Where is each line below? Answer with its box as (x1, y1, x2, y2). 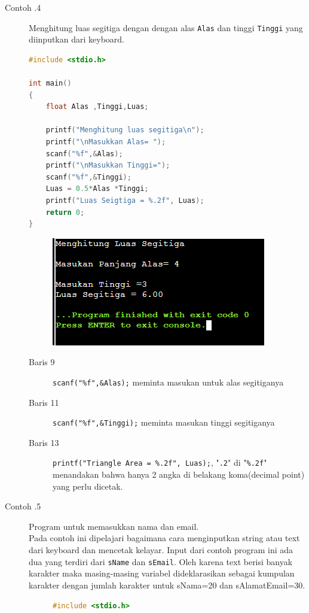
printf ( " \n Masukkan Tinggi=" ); (45, 161, 170, 170)
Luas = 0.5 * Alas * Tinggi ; (45, 184, 149, 193)
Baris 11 (29, 396, 59, 408)
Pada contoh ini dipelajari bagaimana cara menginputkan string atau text (29, 532, 300, 544)
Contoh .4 (5, 1, 41, 13)
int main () (29, 79, 72, 88)
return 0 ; (45, 208, 85, 217)
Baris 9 (29, 356, 55, 368)
